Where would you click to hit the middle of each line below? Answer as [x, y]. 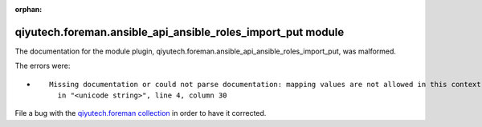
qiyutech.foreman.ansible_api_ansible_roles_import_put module [180, 32]
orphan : [29, 9]
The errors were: [43, 66]
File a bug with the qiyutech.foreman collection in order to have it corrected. [141, 113]
